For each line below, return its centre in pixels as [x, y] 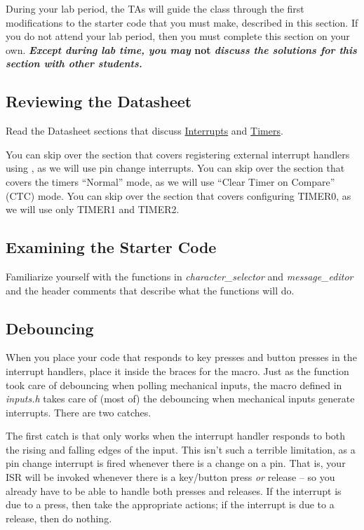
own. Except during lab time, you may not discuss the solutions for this [181, 49]
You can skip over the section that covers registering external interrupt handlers [178, 154]
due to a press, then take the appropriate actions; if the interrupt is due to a [170, 504]
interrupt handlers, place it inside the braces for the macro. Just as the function [177, 371]
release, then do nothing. [59, 518]
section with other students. [74, 63]
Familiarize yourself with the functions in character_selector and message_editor [180, 276]
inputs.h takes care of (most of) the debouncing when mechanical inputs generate [180, 399]
